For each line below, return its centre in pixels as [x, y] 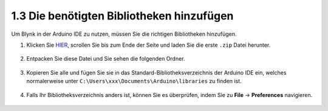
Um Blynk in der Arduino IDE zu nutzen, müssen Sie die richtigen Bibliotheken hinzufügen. [124, 34]
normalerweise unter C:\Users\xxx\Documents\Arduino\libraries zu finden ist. [134, 81]
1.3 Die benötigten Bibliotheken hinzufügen [122, 16]
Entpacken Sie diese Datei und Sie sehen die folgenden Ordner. [106, 59]
